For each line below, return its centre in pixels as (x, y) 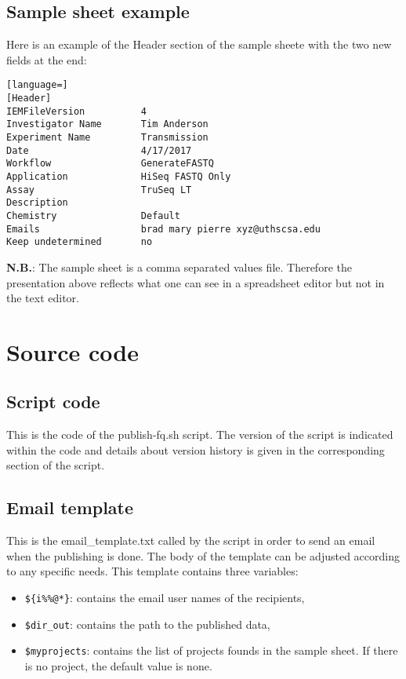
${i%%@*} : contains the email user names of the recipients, (165, 598)
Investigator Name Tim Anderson (107, 124)
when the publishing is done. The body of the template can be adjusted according (203, 555)
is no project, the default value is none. (118, 666)
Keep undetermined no (80, 242)
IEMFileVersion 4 (76, 111)
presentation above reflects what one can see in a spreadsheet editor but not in (196, 282)
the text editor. (43, 298)
